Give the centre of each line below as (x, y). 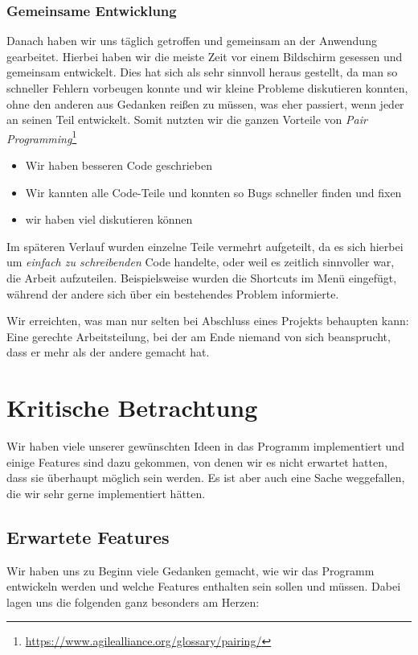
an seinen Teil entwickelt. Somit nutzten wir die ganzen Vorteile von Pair (187, 119)
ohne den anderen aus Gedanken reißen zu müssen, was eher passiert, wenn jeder (205, 103)
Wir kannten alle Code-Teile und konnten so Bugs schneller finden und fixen (213, 192)
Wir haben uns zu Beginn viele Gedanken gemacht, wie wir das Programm (191, 570)
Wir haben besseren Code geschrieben (119, 165)
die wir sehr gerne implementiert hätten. (106, 493)
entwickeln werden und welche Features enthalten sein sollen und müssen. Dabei (204, 586)
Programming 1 (42, 137)
